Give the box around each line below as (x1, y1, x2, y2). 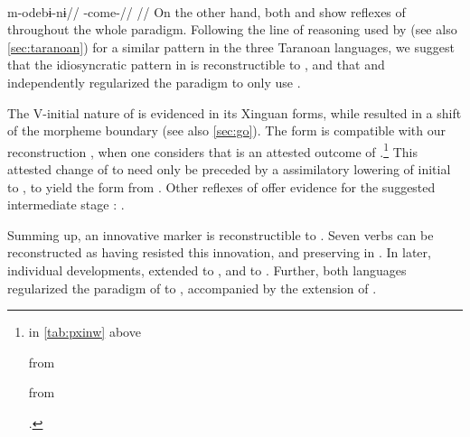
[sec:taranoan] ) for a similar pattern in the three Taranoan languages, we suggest (7, 37, 455, 56)
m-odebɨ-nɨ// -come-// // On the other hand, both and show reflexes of (7, 2, 406, 21)
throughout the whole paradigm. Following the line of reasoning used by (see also (7, 20, 457, 39)
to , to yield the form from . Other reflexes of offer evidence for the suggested (7, 177, 436, 196)
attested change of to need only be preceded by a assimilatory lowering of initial (7, 160, 451, 178)
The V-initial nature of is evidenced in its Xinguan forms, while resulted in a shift (7, 103, 462, 122)
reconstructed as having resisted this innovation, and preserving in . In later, (7, 243, 431, 262)
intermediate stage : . (7, 195, 125, 214)
